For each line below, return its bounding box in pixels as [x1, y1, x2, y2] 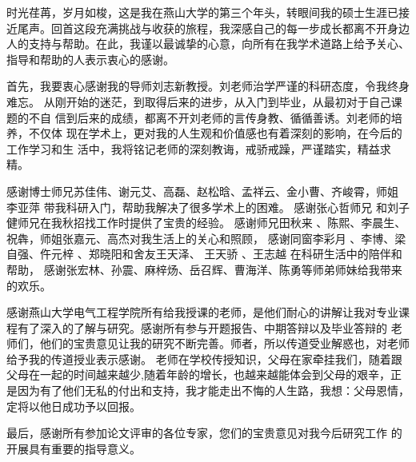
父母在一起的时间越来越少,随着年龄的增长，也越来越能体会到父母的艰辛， [6, 366, 390, 383]
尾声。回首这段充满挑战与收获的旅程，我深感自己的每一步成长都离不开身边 [17, 19, 410, 36]
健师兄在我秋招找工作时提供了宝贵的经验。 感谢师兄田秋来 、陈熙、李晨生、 [6, 214, 406, 231]
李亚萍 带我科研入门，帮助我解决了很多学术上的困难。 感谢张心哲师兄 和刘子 [6, 198, 410, 215]
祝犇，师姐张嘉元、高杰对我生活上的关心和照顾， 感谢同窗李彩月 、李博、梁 [6, 229, 406, 246]
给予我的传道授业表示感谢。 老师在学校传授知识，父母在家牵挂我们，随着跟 [6, 350, 402, 367]
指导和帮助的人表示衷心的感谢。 [6, 50, 174, 67]
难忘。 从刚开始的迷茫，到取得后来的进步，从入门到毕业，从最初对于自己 [6, 93, 391, 110]
